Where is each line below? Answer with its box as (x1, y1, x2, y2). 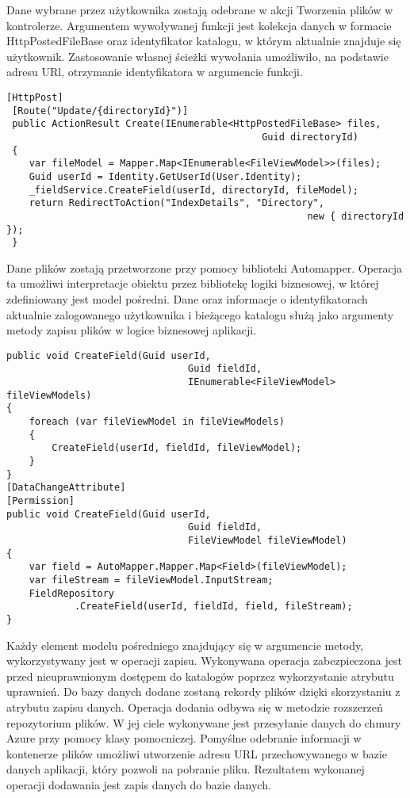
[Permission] (6, 495, 75, 507)
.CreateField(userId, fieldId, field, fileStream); (74, 601, 353, 613)
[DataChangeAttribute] (6, 482, 126, 494)
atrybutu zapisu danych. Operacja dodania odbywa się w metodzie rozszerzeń (6, 698, 383, 715)
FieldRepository (29, 587, 115, 599)
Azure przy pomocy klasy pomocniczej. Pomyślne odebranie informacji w (6, 730, 362, 746)
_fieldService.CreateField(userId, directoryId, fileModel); (29, 184, 358, 196)
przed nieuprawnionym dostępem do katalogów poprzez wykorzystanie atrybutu (6, 667, 394, 684)
